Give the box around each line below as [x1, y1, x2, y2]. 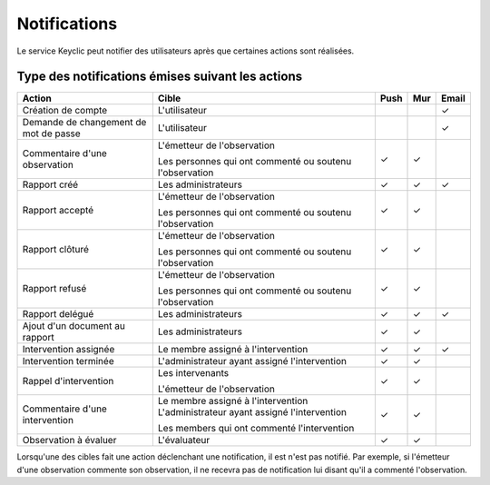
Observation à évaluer [22, 434, 117, 447]
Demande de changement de [22, 116, 147, 129]
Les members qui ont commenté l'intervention [157, 422, 355, 435]
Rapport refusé [22, 282, 87, 295]
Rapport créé [22, 178, 79, 191]
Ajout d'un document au [22, 320, 126, 332]
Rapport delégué [22, 308, 94, 321]
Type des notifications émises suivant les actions [16, 69, 303, 84]
